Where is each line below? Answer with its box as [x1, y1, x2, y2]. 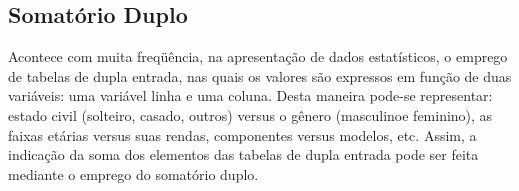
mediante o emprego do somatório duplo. [8, 163, 259, 184]
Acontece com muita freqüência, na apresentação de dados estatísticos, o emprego [8, 46, 508, 67]
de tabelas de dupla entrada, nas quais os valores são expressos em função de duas [8, 65, 512, 86]
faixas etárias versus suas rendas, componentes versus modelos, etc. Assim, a [8, 124, 477, 145]
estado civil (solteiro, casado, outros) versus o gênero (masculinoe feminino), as [8, 104, 493, 125]
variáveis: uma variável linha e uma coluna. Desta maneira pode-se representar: [8, 85, 493, 106]
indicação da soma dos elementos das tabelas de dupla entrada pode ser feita [8, 144, 479, 165]
